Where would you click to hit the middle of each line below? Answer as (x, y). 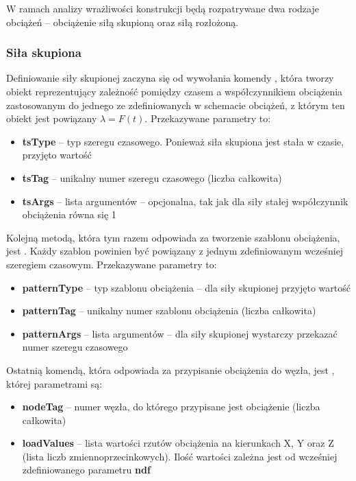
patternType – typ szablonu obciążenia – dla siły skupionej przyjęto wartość (186, 287)
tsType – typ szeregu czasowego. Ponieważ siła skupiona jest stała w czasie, (183, 141)
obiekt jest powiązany (52, 118)
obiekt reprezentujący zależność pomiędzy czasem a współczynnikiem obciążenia (175, 91)
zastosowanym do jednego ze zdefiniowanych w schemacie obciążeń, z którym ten (176, 105)
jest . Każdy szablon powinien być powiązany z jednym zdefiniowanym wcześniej (175, 251)
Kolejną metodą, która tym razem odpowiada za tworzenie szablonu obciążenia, (173, 237)
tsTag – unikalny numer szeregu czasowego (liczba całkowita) (152, 177)
